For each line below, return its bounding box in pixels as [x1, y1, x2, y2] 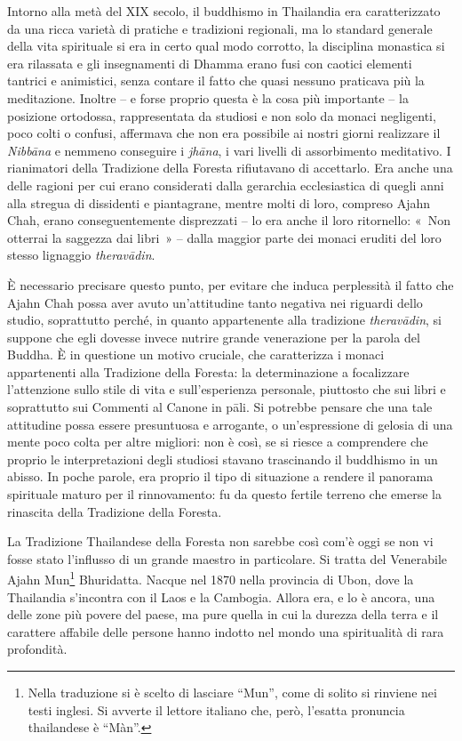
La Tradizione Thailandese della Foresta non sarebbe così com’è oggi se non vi [7, 532, 434, 551]
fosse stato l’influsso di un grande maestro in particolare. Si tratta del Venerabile [7, 549, 447, 568]
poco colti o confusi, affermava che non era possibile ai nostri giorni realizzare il [7, 124, 441, 142]
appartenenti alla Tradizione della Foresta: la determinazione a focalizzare [7, 362, 410, 381]
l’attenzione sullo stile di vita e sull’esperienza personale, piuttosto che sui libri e [7, 380, 446, 399]
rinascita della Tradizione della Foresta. [7, 502, 222, 520]
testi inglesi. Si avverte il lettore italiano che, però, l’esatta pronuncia [28, 700, 405, 719]
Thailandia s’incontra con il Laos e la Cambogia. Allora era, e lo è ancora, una [7, 587, 435, 606]
